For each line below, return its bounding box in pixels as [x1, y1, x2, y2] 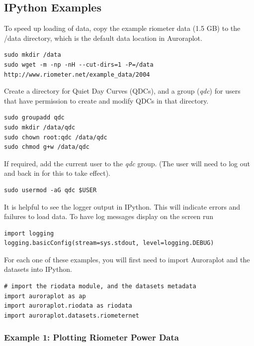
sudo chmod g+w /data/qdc [4, 143, 89, 151]
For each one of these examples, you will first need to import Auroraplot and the [4, 254, 250, 264]
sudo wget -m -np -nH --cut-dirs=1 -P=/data [4, 61, 154, 68]
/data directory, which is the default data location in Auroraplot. [4, 32, 202, 43]
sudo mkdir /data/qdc [4, 123, 76, 131]
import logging [4, 230, 54, 237]
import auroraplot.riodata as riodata [4, 302, 132, 310]
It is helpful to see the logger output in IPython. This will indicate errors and [4, 201, 241, 212]
